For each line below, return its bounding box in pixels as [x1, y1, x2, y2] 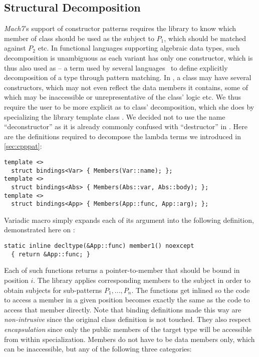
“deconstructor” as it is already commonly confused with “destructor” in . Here [4, 121, 247, 132]
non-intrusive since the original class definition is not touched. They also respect [4, 314, 251, 324]
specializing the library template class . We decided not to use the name [4, 111, 225, 122]
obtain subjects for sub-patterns [4, 284, 102, 295]
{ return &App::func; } [11, 250, 90, 258]
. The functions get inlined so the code [131, 284, 250, 295]
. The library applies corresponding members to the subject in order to [33, 274, 251, 285]
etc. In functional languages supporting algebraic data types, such [38, 43, 240, 53]
